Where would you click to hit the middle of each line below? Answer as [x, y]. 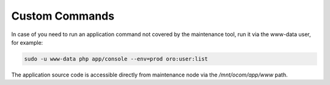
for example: [27, 42]
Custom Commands [63, 16]
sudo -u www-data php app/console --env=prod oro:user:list [116, 59]
